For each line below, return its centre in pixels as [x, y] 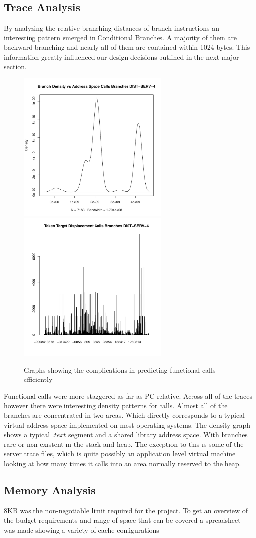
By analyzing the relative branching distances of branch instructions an [112, 28]
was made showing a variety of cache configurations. [82, 530]
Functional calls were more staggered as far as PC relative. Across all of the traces [128, 396]
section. [15, 66]
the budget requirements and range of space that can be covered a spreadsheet [122, 520]
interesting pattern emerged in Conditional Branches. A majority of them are [121, 37]
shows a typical [27, 434]
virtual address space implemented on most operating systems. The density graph [127, 425]
